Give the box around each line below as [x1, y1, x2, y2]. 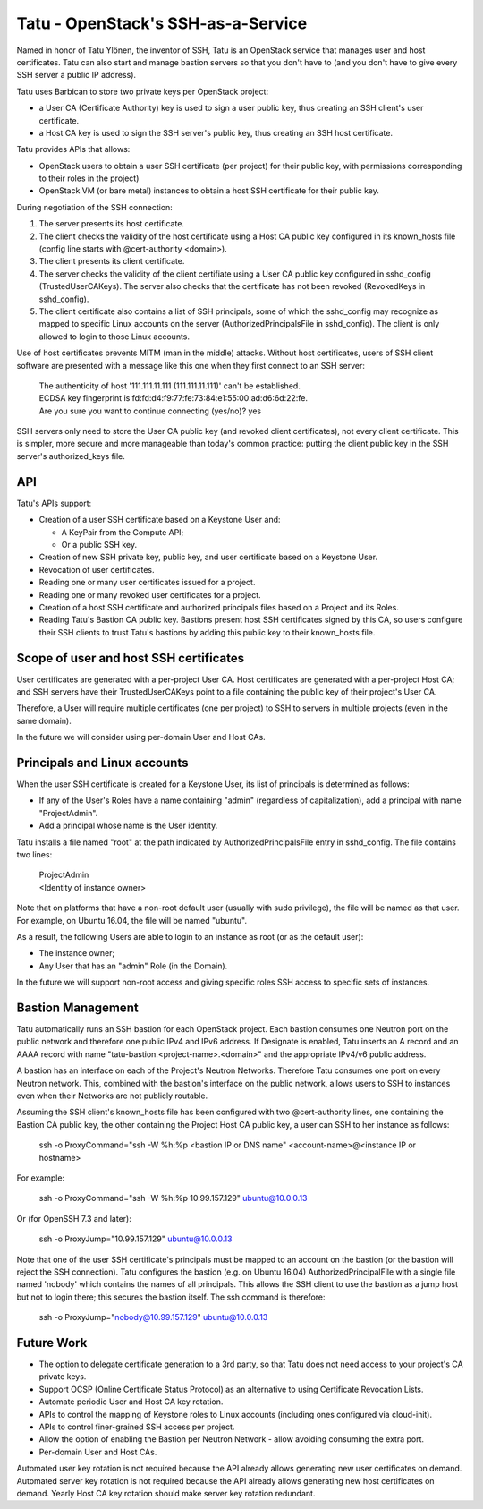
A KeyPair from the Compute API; [61, 526, 184, 537]
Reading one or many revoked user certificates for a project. [38, 589, 261, 600]
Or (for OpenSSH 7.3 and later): [16, 1213, 131, 1223]
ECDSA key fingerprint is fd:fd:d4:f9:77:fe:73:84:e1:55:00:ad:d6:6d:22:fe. [38, 393, 309, 404]
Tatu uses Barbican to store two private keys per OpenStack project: [16, 86, 268, 97]
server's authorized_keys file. [16, 450, 125, 461]
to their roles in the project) [38, 173, 140, 183]
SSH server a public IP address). [16, 70, 137, 81]
